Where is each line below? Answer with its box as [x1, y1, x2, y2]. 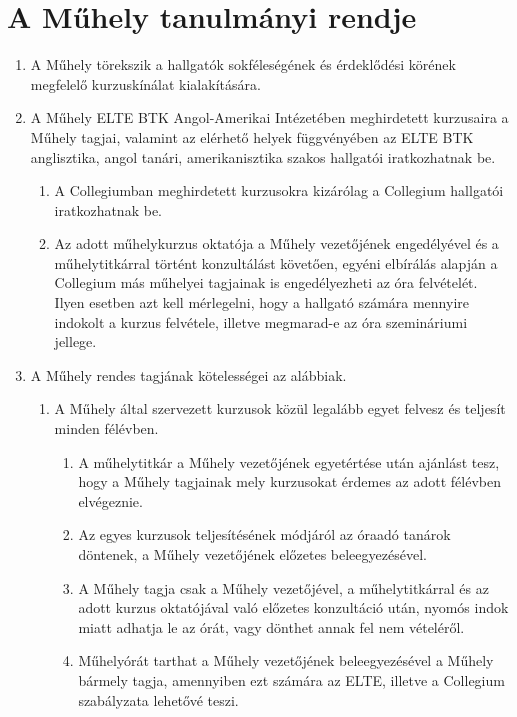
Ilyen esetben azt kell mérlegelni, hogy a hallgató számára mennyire [54, 292, 469, 313]
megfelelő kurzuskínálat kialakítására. [30, 73, 261, 94]
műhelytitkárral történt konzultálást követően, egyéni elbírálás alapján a [54, 252, 498, 273]
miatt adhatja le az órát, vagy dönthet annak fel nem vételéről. [78, 616, 465, 637]
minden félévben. [54, 418, 159, 439]
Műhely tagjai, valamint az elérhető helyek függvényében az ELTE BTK [30, 126, 474, 147]
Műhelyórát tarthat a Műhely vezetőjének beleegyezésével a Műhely [78, 650, 494, 671]
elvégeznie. [78, 490, 143, 511]
